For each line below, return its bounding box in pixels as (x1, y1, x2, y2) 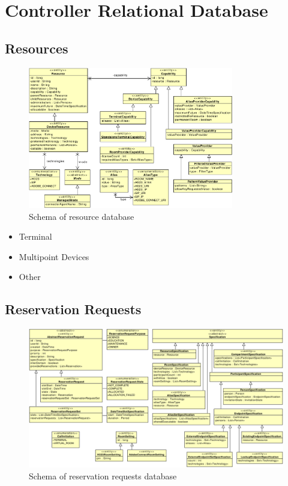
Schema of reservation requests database (29, 469, 177, 482)
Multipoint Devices (19, 250, 89, 263)
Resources (5, 38, 68, 57)
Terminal (19, 230, 52, 243)
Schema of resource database (29, 210, 134, 222)
